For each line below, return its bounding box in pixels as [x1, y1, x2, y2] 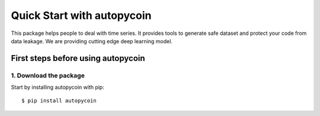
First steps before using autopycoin [11, 53, 145, 63]
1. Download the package [11, 71, 85, 79]
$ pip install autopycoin [21, 98, 97, 104]
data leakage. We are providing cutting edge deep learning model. [11, 37, 173, 44]
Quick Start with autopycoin [11, 9, 152, 22]
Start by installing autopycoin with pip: [11, 83, 105, 91]
